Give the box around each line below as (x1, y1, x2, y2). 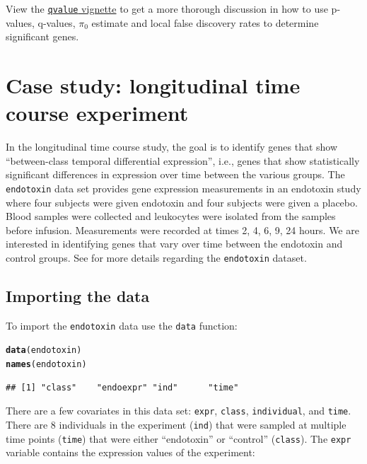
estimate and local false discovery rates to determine (91, 15, 319, 30)
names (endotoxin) (6, 359, 87, 370)
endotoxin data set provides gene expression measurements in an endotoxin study (6, 180, 361, 195)
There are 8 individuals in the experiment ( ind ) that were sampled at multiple (6, 417, 346, 432)
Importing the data (6, 285, 150, 307)
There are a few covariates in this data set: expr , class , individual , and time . (6, 403, 351, 418)
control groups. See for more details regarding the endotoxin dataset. (6, 250, 307, 265)
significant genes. (6, 29, 79, 44)
